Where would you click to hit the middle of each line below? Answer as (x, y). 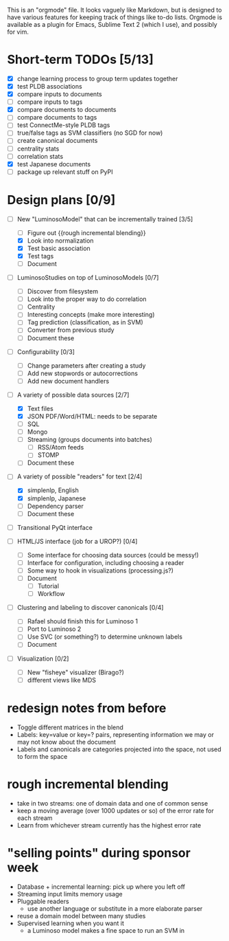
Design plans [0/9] (61, 200)
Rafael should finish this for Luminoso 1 (83, 621)
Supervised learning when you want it (71, 923)
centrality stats (38, 148)
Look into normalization (60, 241)
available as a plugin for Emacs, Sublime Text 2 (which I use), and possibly (112, 24)
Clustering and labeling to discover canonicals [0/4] (90, 608)
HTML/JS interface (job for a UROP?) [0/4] (77, 541)
